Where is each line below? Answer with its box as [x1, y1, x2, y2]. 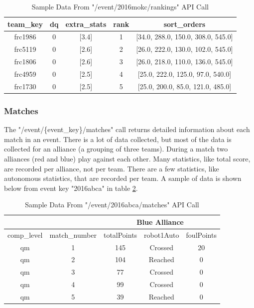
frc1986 [14, 31, 36, 42]
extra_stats [65, 18, 107, 29]
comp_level [7, 229, 43, 240]
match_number [49, 229, 97, 240]
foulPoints [186, 229, 217, 240]
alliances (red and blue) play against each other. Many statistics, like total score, [4, 153, 251, 163]
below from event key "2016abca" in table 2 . [4, 182, 138, 193]
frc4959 [14, 68, 36, 79]
